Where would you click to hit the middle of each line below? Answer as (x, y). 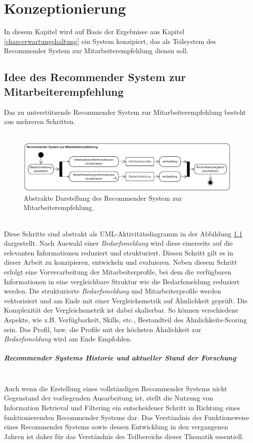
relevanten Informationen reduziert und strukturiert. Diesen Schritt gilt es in (119, 252)
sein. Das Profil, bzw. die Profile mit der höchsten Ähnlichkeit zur (103, 329)
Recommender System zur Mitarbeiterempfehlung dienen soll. (96, 51)
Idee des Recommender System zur (95, 77)
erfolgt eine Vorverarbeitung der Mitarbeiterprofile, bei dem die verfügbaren (118, 271)
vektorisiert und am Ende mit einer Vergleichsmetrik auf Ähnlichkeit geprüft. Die (126, 300)
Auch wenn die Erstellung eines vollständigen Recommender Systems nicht (116, 388)
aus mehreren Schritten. (40, 121)
